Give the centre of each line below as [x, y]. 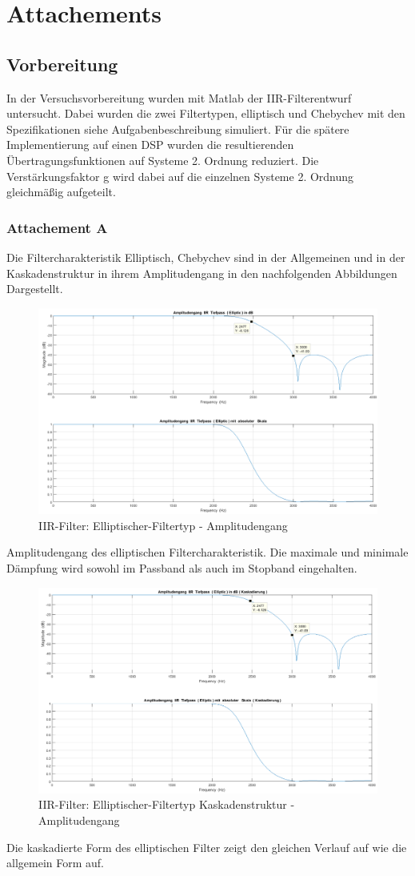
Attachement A [57, 227]
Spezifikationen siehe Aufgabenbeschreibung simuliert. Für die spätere [178, 129]
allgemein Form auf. [55, 863]
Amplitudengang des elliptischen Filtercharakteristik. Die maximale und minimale [207, 552]
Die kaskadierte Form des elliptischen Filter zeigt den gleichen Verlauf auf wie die [207, 847]
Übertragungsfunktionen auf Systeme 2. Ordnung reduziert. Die [163, 160]
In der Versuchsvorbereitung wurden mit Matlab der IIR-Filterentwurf [179, 97]
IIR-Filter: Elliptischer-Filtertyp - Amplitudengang [163, 525]
